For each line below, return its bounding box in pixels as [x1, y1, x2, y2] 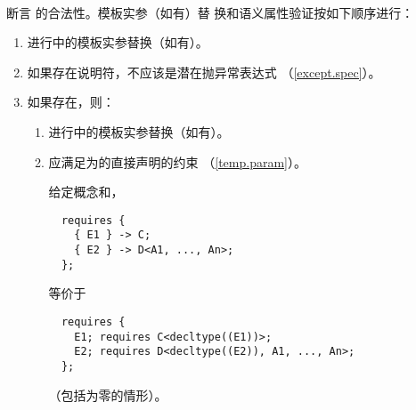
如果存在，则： [27, 92, 115, 111]
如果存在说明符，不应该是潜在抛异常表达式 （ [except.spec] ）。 [27, 62, 381, 81]
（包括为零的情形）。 [48, 385, 167, 404]
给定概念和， [48, 182, 124, 201]
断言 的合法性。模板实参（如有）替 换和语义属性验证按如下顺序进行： [6, 3, 414, 21]
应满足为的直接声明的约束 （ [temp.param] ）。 [48, 152, 306, 171]
